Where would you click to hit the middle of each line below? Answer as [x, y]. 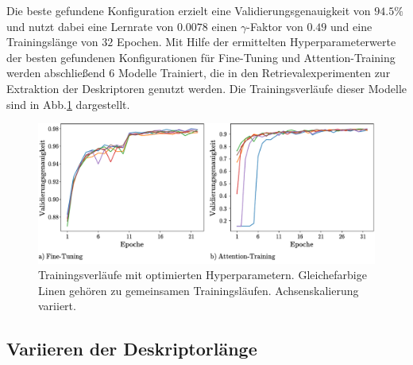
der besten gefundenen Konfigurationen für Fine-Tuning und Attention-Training [201, 57]
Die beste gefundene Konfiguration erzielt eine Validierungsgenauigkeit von [189, 10]
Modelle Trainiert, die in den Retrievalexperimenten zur [254, 73]
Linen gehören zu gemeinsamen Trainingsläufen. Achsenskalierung [199, 290]
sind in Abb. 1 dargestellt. [68, 104]
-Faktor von [275, 26]
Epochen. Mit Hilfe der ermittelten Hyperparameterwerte [256, 42]
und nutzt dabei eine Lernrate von [90, 26]
